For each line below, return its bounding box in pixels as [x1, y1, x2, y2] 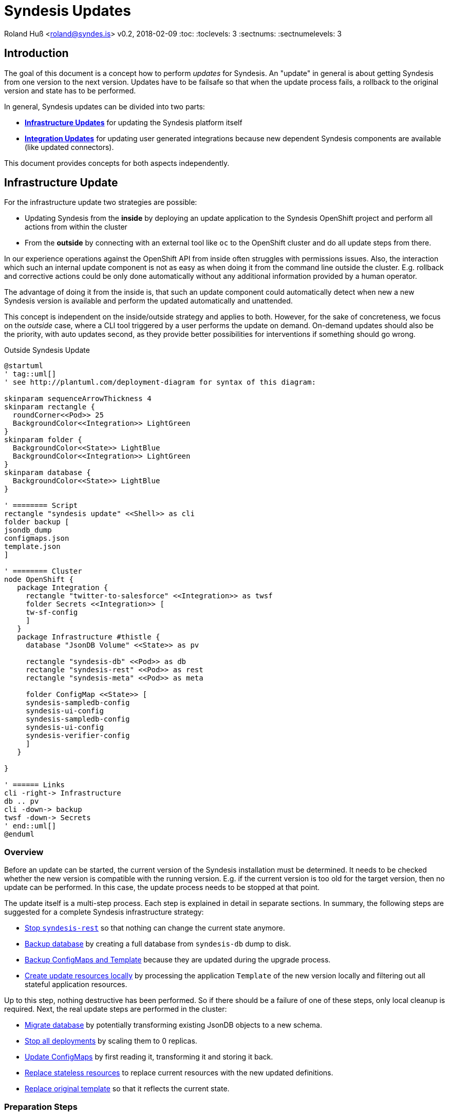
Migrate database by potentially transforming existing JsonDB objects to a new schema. [25, 1020, 322, 1030]
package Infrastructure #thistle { [17, 633, 160, 641]
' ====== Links [4, 781, 65, 789]
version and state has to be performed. [4, 86, 136, 95]
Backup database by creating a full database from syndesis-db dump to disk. [25, 939, 291, 949]
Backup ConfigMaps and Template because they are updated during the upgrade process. [25, 955, 331, 964]
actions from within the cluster [25, 222, 127, 232]
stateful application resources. [25, 980, 127, 989]
